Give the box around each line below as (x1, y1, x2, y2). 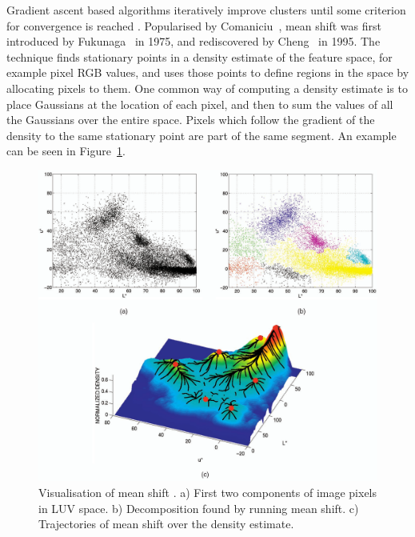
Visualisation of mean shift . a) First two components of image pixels (38, 483, 377, 500)
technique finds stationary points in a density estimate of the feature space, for (6, 48, 393, 65)
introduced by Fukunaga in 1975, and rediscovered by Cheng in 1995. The (6, 33, 381, 50)
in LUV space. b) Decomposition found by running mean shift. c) (38, 499, 359, 516)
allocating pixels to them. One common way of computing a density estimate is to (6, 79, 408, 96)
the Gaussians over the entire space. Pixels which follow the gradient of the (6, 111, 375, 128)
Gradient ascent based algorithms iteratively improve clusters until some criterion (6, 2, 406, 18)
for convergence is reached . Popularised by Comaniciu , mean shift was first (6, 17, 381, 34)
